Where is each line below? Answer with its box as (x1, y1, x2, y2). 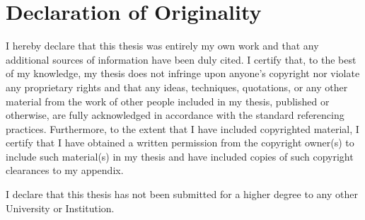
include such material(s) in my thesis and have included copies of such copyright (6, 149, 354, 163)
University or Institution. (6, 200, 115, 215)
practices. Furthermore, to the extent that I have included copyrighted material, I (6, 121, 359, 136)
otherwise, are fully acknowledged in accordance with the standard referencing (6, 108, 344, 122)
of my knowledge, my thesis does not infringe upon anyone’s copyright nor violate (6, 66, 360, 81)
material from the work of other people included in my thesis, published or (6, 93, 330, 108)
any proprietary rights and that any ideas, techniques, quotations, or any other (6, 79, 348, 94)
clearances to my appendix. (6, 163, 124, 178)
